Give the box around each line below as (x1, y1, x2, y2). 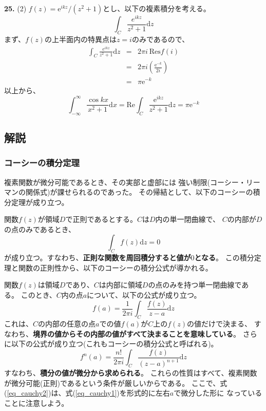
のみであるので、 (131, 33, 189, 44)
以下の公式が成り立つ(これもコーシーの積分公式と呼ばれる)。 (11, 338, 218, 349)
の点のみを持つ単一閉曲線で (148, 279, 242, 290)
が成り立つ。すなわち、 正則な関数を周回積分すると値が (4, 252, 191, 263)
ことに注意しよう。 (4, 397, 69, 408)
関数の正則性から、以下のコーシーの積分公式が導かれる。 (18, 262, 213, 273)
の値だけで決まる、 (187, 318, 252, 328)
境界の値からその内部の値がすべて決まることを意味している (33, 328, 234, 339)
